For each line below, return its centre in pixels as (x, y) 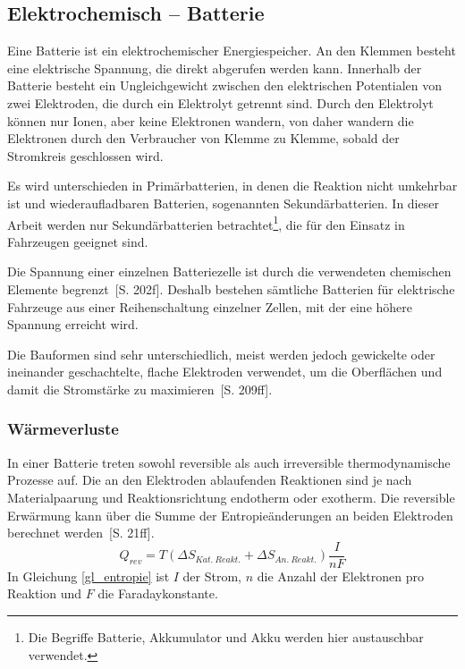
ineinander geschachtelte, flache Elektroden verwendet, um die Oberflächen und (225, 372)
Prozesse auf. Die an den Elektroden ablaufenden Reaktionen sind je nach (210, 480)
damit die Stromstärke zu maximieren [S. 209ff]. (140, 389)
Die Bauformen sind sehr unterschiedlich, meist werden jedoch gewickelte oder (221, 354)
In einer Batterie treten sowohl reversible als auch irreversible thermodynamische (229, 462)
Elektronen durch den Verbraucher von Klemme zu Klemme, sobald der (203, 138)
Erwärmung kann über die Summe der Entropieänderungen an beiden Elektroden (230, 515)
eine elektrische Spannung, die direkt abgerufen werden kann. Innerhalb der (215, 68)
